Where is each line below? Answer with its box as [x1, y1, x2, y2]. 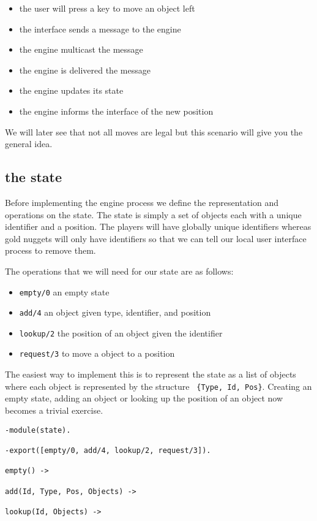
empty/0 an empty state [19, 285, 110, 298]
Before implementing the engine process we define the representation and [5, 196, 278, 208]
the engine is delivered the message [19, 63, 151, 76]
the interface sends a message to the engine [19, 22, 181, 35]
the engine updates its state [19, 84, 124, 97]
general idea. [5, 137, 53, 150]
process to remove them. [5, 244, 96, 257]
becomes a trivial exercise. [5, 403, 103, 416]
